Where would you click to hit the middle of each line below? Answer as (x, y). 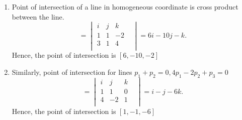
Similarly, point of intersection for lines (72, 72)
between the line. (38, 16)
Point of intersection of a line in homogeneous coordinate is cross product (125, 7)
